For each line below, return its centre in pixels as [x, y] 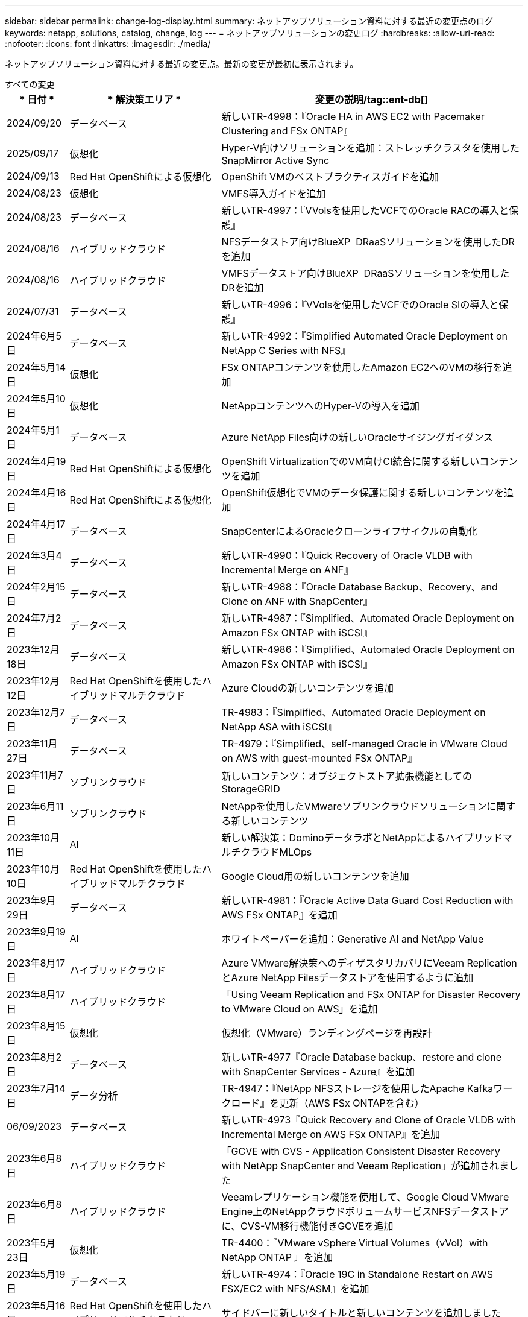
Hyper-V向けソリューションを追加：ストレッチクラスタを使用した [371, 148]
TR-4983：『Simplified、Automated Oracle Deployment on [354, 712]
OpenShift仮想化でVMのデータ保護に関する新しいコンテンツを [363, 493]
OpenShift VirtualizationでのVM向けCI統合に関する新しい [350, 461]
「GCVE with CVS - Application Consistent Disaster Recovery [361, 1151]
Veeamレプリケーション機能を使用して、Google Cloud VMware [365, 1197]
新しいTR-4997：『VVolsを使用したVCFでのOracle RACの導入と [365, 210]
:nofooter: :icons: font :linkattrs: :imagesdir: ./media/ [108, 44]
